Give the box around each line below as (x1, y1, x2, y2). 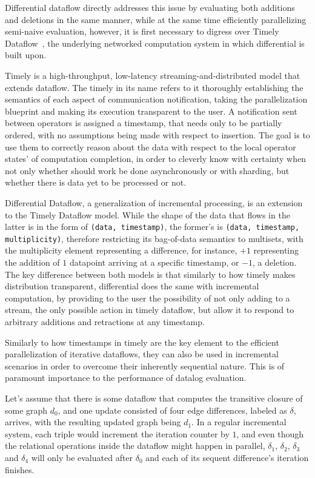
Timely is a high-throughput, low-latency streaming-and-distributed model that (5, 69, 300, 81)
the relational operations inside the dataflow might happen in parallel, (5, 439, 265, 452)
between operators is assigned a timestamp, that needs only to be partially (5, 116, 282, 129)
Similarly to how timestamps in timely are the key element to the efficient (5, 335, 279, 348)
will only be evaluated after (31, 451, 133, 463)
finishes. (5, 463, 35, 476)
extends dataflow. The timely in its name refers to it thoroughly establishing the (5, 81, 303, 93)
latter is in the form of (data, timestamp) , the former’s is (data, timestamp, (5, 220, 300, 233)
